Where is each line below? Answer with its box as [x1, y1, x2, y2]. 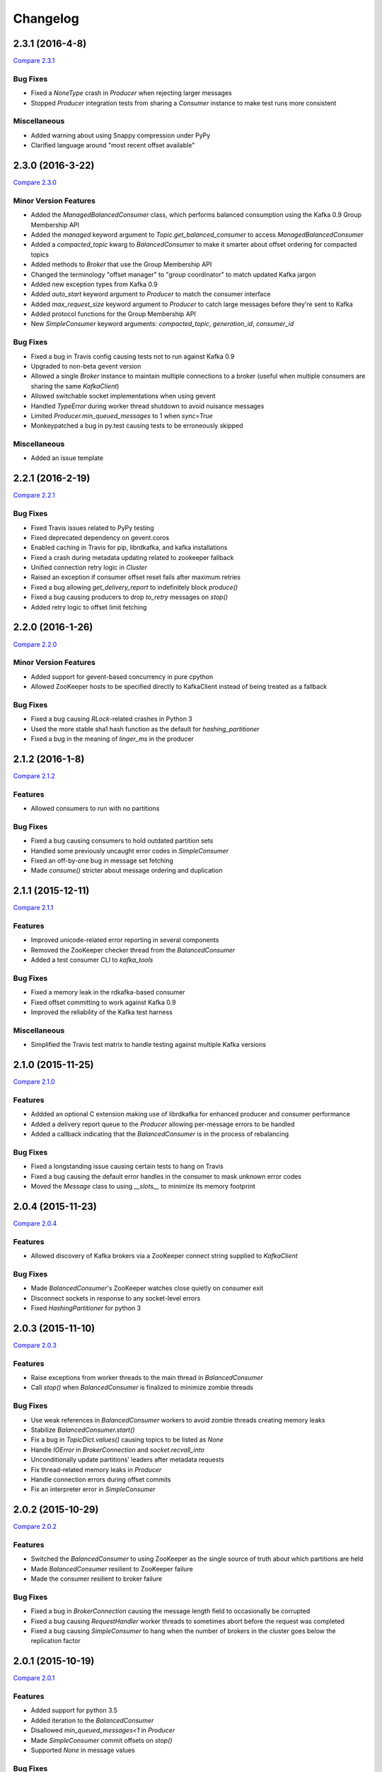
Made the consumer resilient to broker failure [30, 1574, 163, 1583]
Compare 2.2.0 [13, 640, 57, 649]
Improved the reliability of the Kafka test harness [30, 1008, 173, 1016]
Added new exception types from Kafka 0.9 [30, 280, 158, 288]
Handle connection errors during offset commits [30, 1475, 171, 1484]
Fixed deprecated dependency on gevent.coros [30, 533, 170, 542]
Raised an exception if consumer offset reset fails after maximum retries [30, 573, 241, 581]
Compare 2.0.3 [13, 1340, 57, 1350]
